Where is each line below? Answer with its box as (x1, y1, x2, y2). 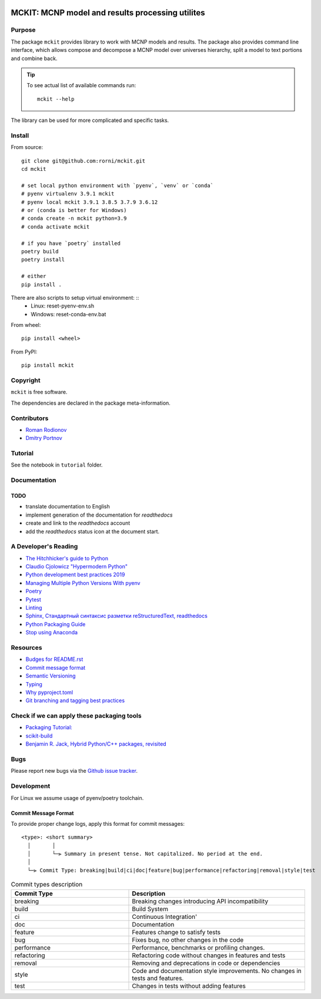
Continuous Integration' (132, 912, 198, 921)
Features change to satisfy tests (132, 928, 220, 936)
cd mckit (21, 166, 46, 173)
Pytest (25, 596, 41, 603)
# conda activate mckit (21, 223, 90, 230)
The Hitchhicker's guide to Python (25, 554, 109, 562)
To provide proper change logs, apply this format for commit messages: (11, 820, 185, 827)
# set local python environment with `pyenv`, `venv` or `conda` (21, 182, 214, 188)
